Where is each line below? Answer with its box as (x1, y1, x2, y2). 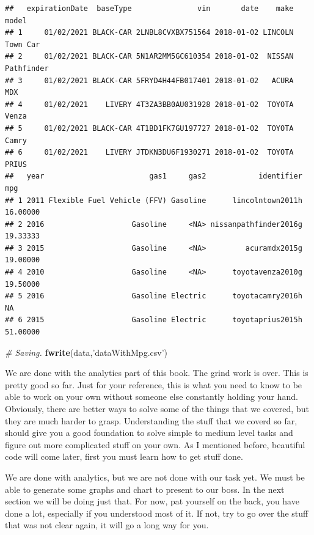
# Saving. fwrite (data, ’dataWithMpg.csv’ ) (5, 345, 168, 358)
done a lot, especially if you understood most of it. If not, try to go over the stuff (5, 506, 309, 519)
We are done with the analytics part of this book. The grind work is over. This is (5, 366, 309, 379)
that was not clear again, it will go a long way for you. (5, 518, 209, 531)
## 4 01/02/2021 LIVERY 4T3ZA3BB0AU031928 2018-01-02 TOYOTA (5, 100, 294, 109)
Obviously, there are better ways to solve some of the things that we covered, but (5, 402, 309, 415)
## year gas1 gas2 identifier (5, 172, 302, 181)
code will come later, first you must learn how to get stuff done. (5, 450, 243, 463)
